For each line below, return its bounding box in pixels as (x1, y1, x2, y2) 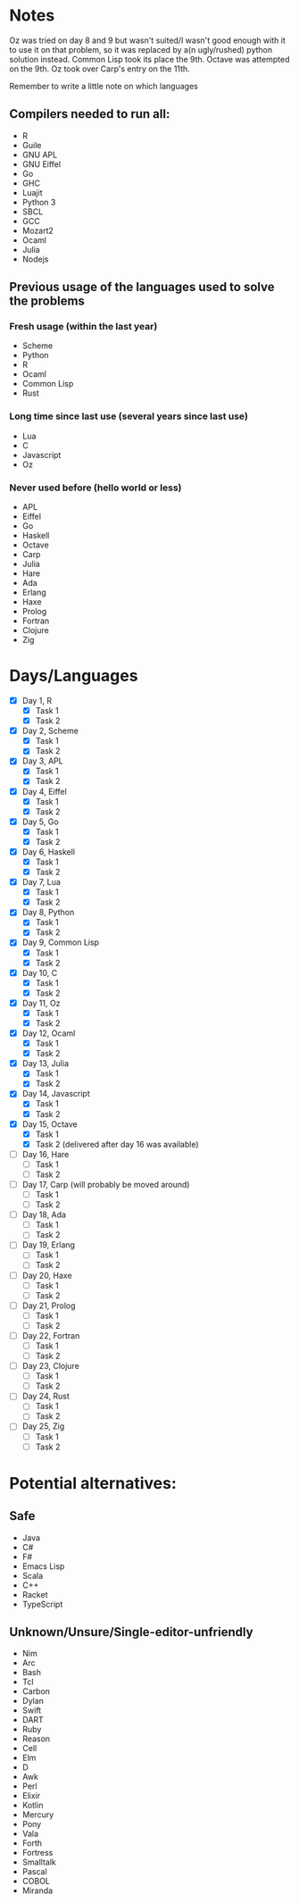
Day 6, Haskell (21, 846, 76, 857)
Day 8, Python (21, 907, 75, 918)
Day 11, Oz (21, 997, 61, 1008)
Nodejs (21, 254, 49, 264)
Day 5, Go (21, 816, 60, 827)
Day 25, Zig (21, 1421, 65, 1431)
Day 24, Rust (21, 1390, 70, 1402)
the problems (9, 294, 85, 309)
